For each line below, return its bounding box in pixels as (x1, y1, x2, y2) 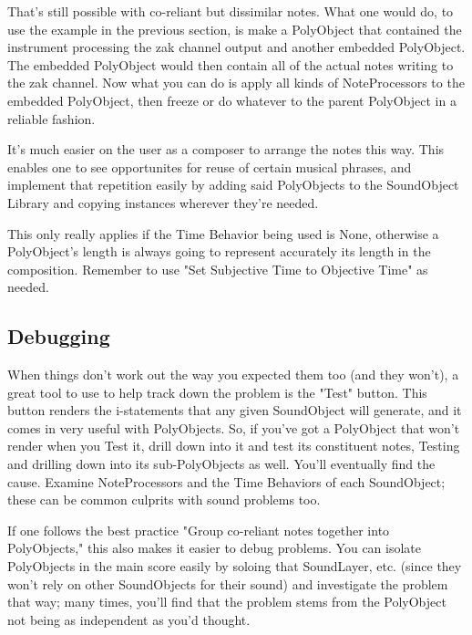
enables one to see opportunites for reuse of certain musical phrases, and (7, 157, 412, 176)
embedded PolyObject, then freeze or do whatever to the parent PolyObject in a (7, 90, 457, 109)
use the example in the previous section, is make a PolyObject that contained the (7, 19, 462, 38)
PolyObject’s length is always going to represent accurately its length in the (7, 242, 431, 261)
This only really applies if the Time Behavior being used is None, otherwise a (7, 224, 439, 243)
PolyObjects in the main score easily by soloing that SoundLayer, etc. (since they (7, 557, 462, 576)
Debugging (7, 322, 110, 350)
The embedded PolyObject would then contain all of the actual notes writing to (7, 55, 454, 74)
